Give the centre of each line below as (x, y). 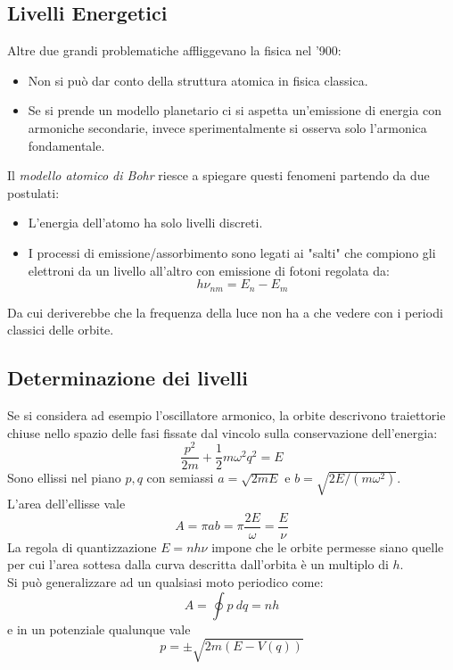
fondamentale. (66, 145)
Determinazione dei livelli (128, 378)
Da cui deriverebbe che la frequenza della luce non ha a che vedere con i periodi (225, 312)
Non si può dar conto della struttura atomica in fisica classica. (198, 80)
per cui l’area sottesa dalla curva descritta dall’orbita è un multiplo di (198, 564)
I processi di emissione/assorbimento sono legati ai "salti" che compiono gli (232, 252)
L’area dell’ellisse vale (66, 504)
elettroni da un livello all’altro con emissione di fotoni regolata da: (209, 270)
